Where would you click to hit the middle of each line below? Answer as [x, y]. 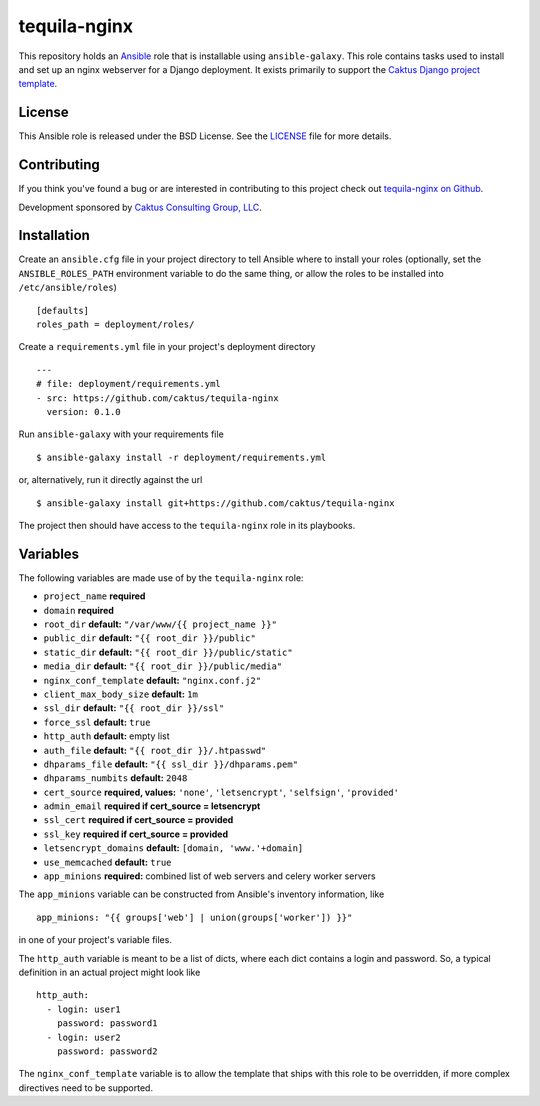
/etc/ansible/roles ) [67, 287]
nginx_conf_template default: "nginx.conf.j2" [152, 680]
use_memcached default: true [107, 862]
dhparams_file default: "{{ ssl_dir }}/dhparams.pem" [171, 764]
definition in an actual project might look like [109, 972]
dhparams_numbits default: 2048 [115, 778]
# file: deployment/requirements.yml [129, 384]
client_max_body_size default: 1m [121, 694]
